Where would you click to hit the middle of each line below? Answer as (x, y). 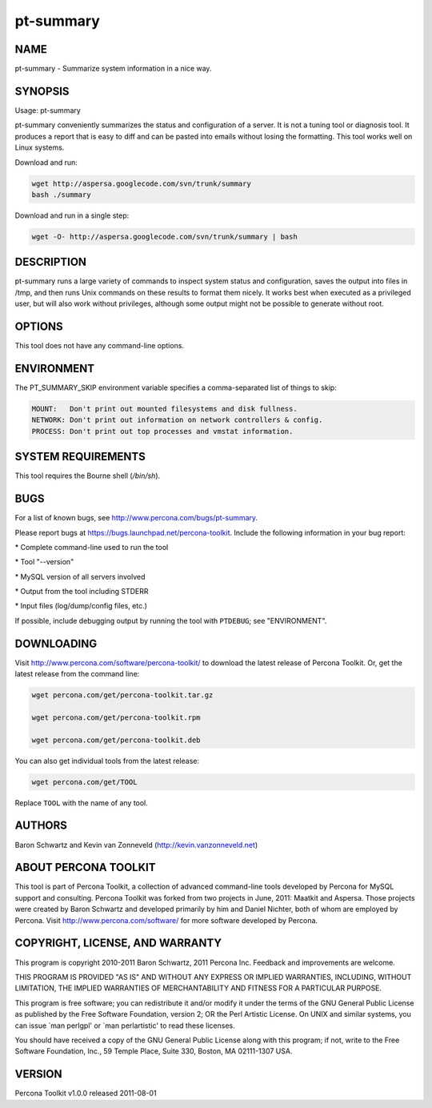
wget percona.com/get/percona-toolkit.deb (116, 740)
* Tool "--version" (44, 562)
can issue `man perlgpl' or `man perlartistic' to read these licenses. (125, 1026)
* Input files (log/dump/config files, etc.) (81, 606)
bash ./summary (61, 195)
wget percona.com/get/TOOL (84, 782)
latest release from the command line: (77, 674)
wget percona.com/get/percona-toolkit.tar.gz (122, 695)
